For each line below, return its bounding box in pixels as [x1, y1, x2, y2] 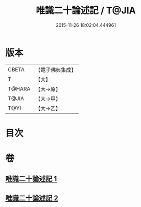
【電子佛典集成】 [35, 66, 77, 73]
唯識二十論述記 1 [5, 175, 57, 183]
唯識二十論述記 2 [5, 194, 59, 202]
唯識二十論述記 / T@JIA [35, 5, 136, 16]
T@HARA [8, 85, 31, 92]
